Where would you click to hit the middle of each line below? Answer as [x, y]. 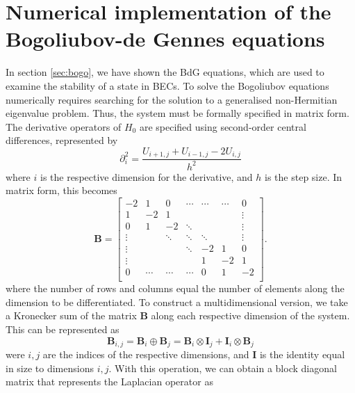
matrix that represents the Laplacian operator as [109, 382]
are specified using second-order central [223, 126]
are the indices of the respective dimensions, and [146, 354]
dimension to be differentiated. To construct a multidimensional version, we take [177, 302]
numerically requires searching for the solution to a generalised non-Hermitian [172, 99]
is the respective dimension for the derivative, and [146, 176]
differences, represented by [62, 140]
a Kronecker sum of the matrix [71, 315]
